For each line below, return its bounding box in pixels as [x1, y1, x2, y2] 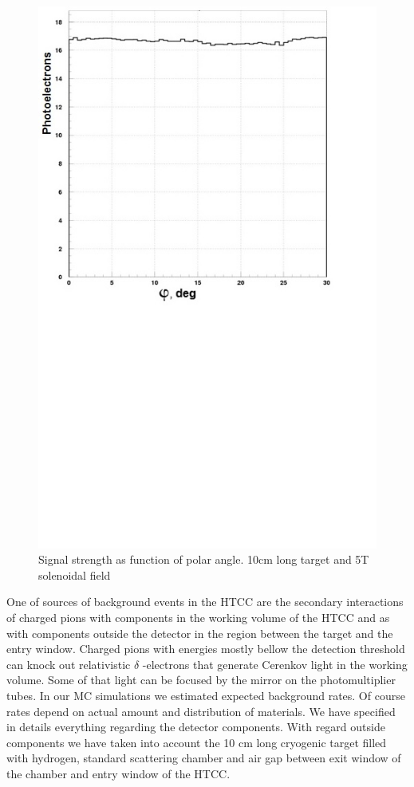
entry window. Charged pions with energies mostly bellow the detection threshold [6, 640, 405, 657]
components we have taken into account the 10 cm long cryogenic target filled [6, 734, 387, 750]
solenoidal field [38, 566, 111, 583]
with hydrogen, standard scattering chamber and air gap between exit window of [6, 750, 401, 766]
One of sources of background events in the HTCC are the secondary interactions [6, 593, 404, 610]
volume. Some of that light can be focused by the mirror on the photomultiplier [6, 671, 396, 688]
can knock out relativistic [6, 655, 131, 672]
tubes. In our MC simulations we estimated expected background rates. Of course [6, 687, 405, 703]
